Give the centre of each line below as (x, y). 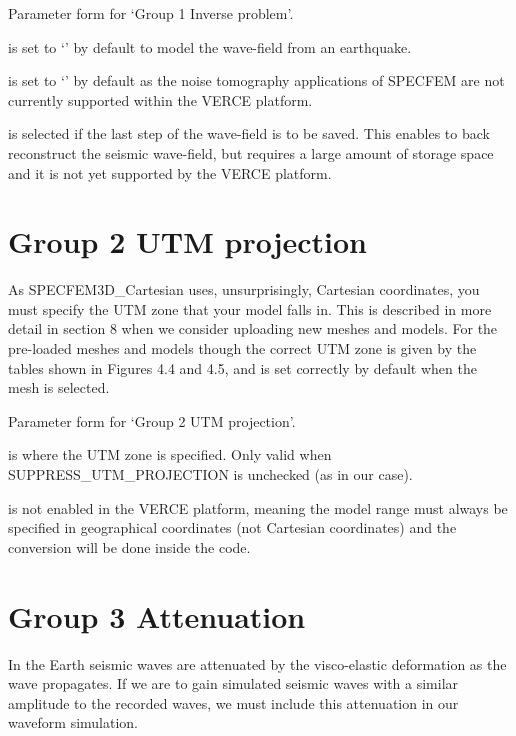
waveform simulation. (73, 722)
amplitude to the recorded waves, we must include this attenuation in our (233, 702)
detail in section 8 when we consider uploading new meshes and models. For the (253, 328)
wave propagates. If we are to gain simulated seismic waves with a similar (233, 683)
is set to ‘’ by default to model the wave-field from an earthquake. (210, 46)
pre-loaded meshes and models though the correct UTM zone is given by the (242, 348)
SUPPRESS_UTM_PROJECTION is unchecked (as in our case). (210, 474)
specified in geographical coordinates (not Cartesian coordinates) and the (232, 527)
